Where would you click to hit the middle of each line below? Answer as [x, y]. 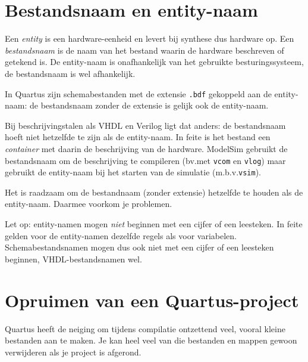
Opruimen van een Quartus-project [152, 300]
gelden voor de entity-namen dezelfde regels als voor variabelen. [121, 235]
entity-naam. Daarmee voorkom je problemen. [89, 204]
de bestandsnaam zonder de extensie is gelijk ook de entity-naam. [149, 105]
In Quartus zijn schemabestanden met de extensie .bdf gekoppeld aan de [138, 93]
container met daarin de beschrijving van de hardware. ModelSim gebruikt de [146, 148]
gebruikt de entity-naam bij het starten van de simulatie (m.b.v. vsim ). [133, 172]
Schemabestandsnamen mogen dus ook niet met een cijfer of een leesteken [139, 247]
